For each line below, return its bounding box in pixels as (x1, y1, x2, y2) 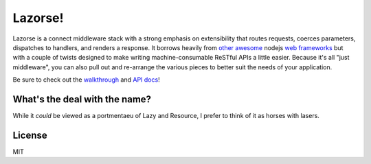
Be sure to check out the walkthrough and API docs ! (12, 75, 161, 84)
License (12, 129, 47, 141)
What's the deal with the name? (12, 93, 151, 105)
